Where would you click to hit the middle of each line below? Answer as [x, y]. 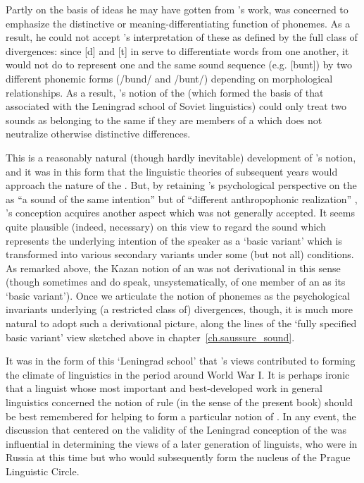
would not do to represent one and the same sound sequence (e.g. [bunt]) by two [179, 65]
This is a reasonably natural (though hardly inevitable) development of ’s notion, [181, 157]
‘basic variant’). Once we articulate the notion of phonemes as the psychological [178, 295]
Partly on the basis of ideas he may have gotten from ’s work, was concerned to [177, 9]
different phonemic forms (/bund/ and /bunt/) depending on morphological [169, 78]
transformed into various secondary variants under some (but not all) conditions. [180, 254]
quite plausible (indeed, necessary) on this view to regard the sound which [166, 226]
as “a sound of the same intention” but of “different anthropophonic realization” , [182, 198]
